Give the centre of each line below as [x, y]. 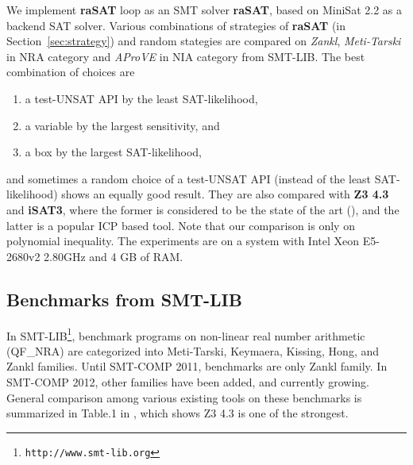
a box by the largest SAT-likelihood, [113, 152]
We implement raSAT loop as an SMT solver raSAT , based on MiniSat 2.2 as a [204, 10]
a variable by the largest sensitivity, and [122, 125]
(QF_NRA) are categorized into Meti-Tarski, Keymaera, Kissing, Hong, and [193, 350]
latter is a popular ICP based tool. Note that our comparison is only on [181, 225]
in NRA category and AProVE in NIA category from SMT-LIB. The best [186, 56]
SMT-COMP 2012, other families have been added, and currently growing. [188, 381]
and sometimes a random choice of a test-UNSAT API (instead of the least [189, 178]
